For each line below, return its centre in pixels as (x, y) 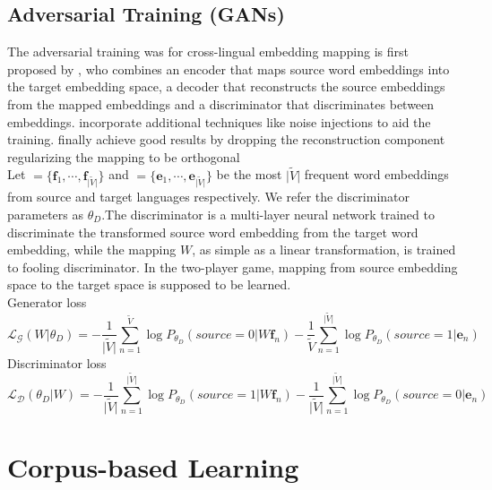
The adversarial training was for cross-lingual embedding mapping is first (208, 52)
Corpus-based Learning (153, 467)
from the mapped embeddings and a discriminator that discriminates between (221, 103)
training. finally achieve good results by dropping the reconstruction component (226, 139)
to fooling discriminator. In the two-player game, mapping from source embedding (233, 266)
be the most (249, 174)
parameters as (45, 214)
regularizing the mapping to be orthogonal (124, 156)
